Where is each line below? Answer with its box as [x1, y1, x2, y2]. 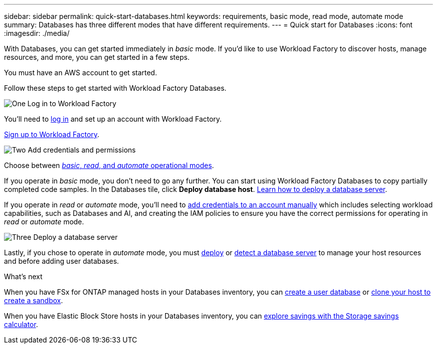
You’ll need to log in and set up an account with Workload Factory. [4, 115, 222, 123]
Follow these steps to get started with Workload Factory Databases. [4, 84, 226, 92]
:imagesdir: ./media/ [4, 29, 70, 37]
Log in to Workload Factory [27, 99, 117, 108]
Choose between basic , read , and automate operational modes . [4, 161, 214, 170]
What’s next [4, 272, 43, 281]
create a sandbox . [4, 296, 63, 305]
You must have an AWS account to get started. [4, 68, 157, 77]
